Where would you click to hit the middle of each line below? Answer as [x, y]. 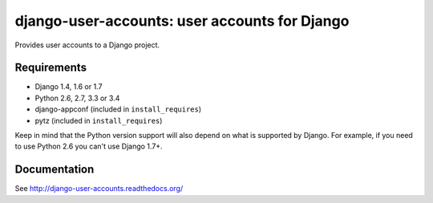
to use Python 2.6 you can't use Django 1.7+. [89, 146]
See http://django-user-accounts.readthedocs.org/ [99, 189]
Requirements [51, 68]
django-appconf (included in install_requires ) [118, 109]
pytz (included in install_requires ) [99, 120]
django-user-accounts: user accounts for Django [182, 21]
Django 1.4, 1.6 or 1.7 [69, 87]
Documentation [55, 170]
